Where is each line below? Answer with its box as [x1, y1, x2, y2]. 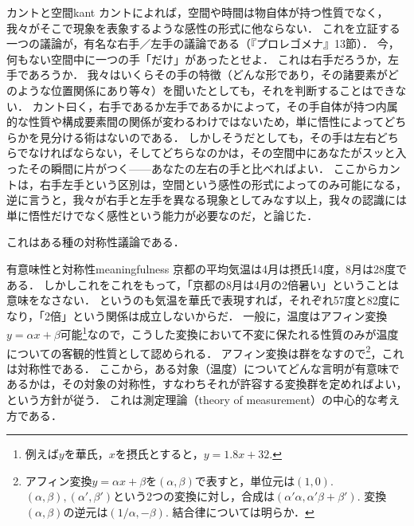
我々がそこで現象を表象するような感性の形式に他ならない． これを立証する [6, 19, 400, 36]
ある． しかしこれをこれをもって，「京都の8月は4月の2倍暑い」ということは [6, 276, 399, 292]
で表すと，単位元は [194, 472, 295, 489]
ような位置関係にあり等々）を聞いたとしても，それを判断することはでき [17, 81, 396, 98]
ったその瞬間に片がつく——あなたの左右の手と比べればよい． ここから [6, 159, 378, 176]
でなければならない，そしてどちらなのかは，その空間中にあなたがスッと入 [17, 144, 407, 161]
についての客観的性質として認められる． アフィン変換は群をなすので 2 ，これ [6, 342, 404, 361]
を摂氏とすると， [115, 446, 204, 462]
